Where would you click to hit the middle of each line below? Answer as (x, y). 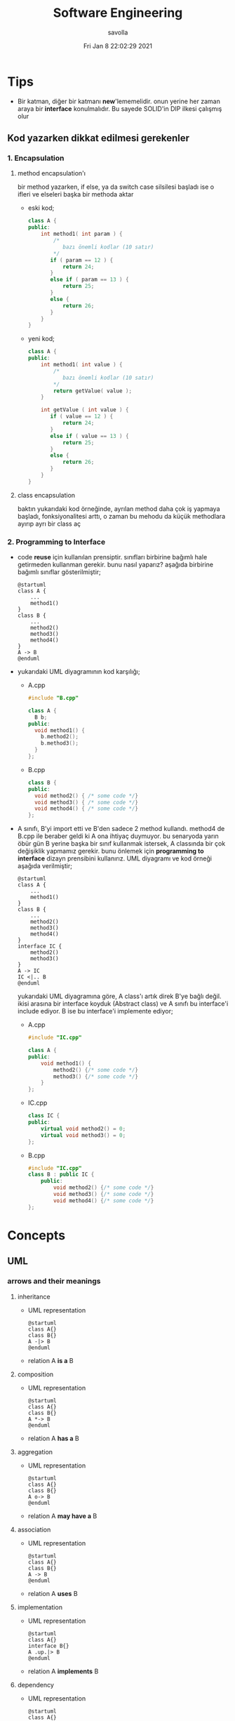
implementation (40, 1607)
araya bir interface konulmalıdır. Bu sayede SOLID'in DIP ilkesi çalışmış (120, 108)
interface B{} (48, 1646)
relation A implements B (63, 1671)
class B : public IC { (61, 1175)
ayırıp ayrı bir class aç (49, 524)
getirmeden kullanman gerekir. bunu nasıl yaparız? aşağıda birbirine (115, 565)
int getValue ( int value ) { (85, 410)
